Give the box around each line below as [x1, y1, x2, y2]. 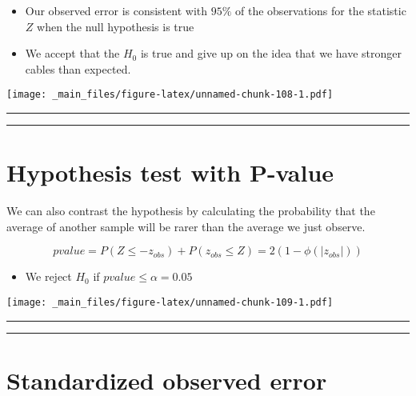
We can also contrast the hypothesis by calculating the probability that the [6, 202, 375, 219]
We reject [25, 268, 72, 285]
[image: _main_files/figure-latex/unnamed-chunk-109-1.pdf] [6, 296, 334, 308]
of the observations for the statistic [235, 2, 406, 18]
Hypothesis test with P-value [6, 156, 334, 189]
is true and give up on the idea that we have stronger [140, 45, 402, 62]
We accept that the [25, 45, 120, 62]
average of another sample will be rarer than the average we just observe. [6, 218, 366, 234]
